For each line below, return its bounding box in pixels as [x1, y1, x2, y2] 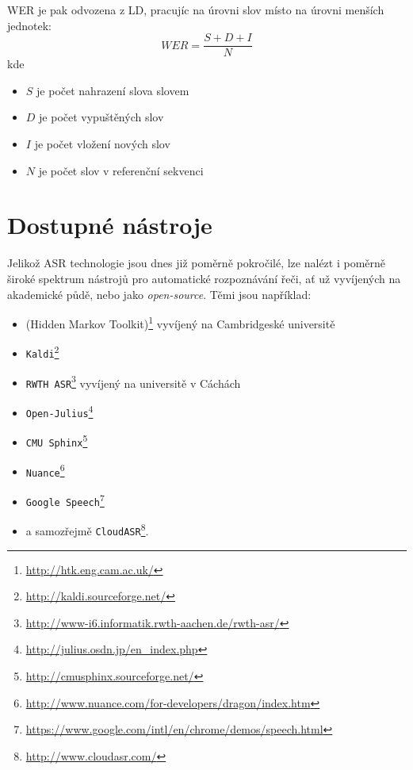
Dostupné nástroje [7, 209, 212, 241]
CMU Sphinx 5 [25, 431, 88, 449]
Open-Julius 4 [25, 402, 94, 419]
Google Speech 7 [25, 490, 105, 508]
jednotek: [7, 17, 52, 33]
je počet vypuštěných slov [39, 109, 164, 125]
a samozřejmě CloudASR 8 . [25, 520, 149, 538]
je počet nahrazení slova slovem [36, 82, 189, 98]
